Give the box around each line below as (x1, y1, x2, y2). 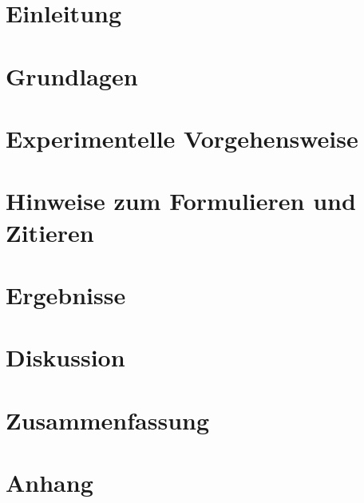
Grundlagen (6, 59, 138, 92)
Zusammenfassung (6, 403, 210, 436)
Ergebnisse (6, 278, 126, 311)
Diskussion (6, 341, 125, 374)
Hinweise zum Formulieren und (6, 184, 356, 217)
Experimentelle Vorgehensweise (6, 121, 358, 154)
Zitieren (6, 216, 94, 248)
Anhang (6, 466, 93, 498)
